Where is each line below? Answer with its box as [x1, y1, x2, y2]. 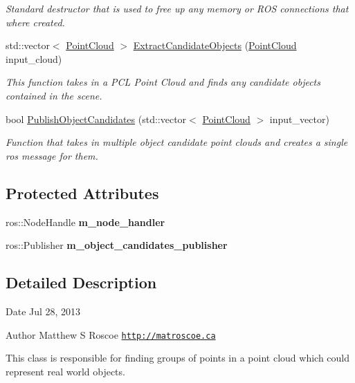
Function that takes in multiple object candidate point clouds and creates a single [6, 135, 348, 149]
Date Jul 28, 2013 [6, 303, 81, 318]
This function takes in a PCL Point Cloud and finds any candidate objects [6, 75, 320, 89]
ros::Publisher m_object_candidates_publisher [6, 238, 228, 252]
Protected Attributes [6, 182, 159, 203]
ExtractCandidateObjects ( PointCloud [133, 38, 297, 53]
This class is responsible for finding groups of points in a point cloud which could [6, 351, 349, 365]
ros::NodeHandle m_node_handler [6, 214, 165, 229]
